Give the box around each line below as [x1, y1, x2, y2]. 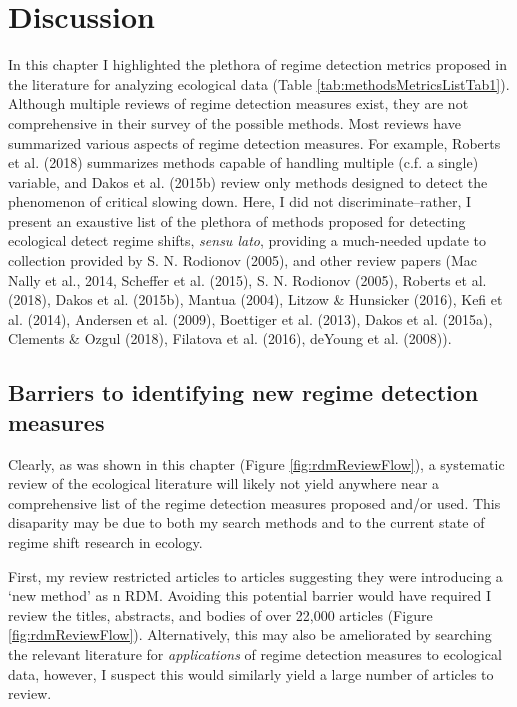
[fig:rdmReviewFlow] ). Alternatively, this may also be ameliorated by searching [8, 624, 492, 645]
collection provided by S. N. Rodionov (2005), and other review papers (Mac [8, 250, 478, 271]
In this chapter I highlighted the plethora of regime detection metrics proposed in [8, 54, 507, 75]
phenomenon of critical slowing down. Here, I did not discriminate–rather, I [8, 191, 472, 212]
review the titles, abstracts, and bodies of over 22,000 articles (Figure [8, 604, 433, 625]
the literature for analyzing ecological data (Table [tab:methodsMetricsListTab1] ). [8, 73, 510, 94]
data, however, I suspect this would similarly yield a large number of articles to [8, 663, 494, 684]
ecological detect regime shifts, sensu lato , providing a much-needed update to [8, 230, 486, 251]
